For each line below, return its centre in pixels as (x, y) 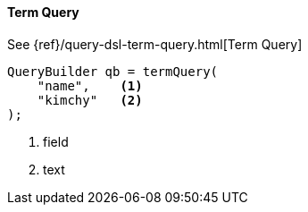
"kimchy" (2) (90, 100)
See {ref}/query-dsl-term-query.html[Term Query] (155, 44)
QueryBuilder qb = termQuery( (113, 71)
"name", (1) (90, 85)
